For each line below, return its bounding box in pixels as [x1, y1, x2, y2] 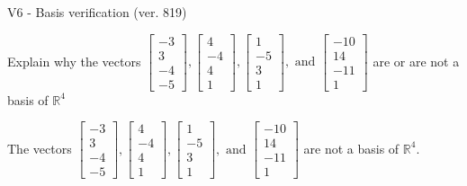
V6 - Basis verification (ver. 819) [7, 3, 187, 21]
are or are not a [373, 51, 460, 70]
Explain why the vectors [7, 51, 141, 70]
